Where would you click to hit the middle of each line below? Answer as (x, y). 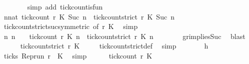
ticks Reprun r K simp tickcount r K (78, 55)
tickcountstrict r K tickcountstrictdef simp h (114, 46)
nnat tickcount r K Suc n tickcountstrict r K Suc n (89, 16)
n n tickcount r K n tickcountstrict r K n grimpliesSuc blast (124, 36)
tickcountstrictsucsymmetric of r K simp (71, 26)
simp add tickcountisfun (65, 6)
